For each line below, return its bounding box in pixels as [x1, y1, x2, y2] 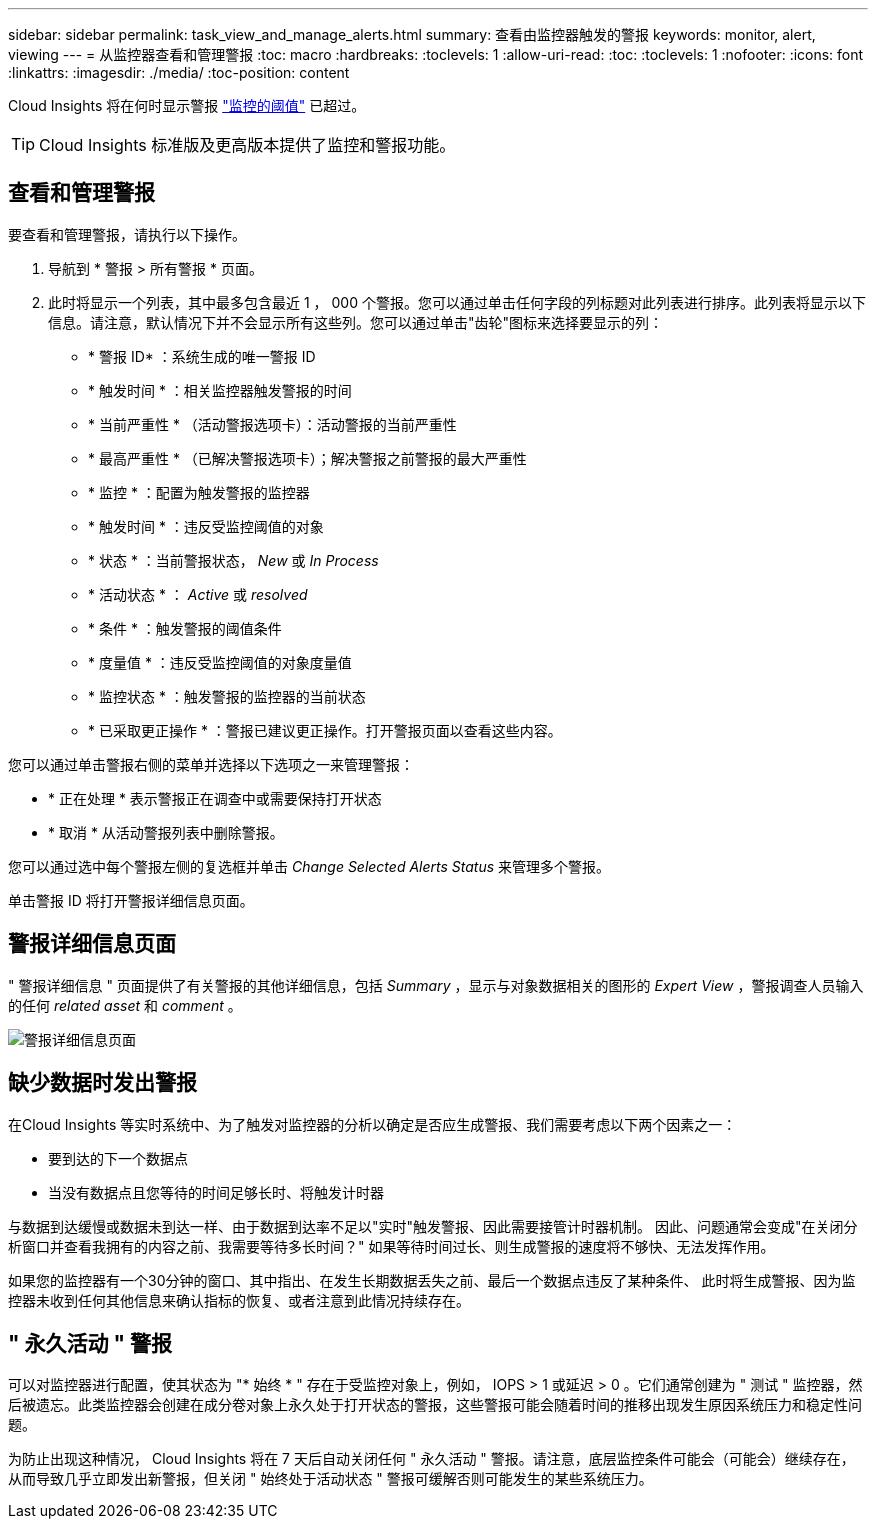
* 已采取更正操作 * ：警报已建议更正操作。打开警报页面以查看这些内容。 [88, 721, 562, 739]
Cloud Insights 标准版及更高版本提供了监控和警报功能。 [39, 135, 456, 155]
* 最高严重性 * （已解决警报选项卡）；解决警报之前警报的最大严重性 [88, 449, 527, 467]
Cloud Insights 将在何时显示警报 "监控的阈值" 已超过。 [8, 97, 366, 114]
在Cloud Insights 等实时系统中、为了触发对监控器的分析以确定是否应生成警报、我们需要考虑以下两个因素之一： [8, 1115, 737, 1133]
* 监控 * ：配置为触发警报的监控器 [88, 483, 310, 501]
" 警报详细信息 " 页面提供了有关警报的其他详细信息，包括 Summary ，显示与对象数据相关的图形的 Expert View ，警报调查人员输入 [8, 976, 864, 994]
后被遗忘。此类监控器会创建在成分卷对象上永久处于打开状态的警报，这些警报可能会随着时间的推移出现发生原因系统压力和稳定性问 [8, 1396, 862, 1414]
